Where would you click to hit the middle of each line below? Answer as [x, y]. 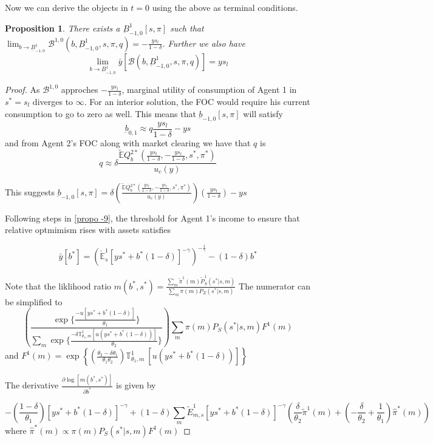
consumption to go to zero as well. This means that [101, 113]
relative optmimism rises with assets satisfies [88, 230]
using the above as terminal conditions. [225, 7]
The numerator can [274, 286]
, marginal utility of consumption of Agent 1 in [209, 90]
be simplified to [34, 301]
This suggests [30, 191]
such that [187, 28]
